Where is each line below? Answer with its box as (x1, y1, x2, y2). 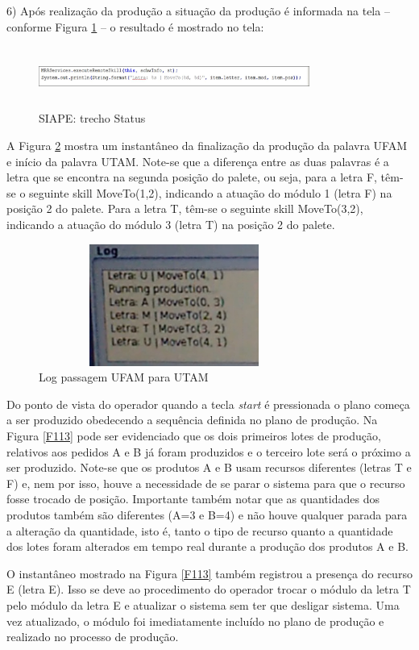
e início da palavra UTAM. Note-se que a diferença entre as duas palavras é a (6, 152, 389, 169)
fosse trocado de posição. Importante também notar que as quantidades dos (6, 490, 380, 507)
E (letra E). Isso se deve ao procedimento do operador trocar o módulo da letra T (6, 581, 411, 598)
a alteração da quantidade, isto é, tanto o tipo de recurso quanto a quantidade (6, 522, 393, 539)
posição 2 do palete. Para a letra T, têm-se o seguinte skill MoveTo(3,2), (6, 200, 363, 217)
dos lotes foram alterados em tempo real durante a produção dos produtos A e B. (6, 538, 409, 555)
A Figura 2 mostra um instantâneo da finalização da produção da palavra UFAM (6, 136, 407, 153)
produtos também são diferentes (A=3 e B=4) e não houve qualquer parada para (6, 506, 408, 523)
